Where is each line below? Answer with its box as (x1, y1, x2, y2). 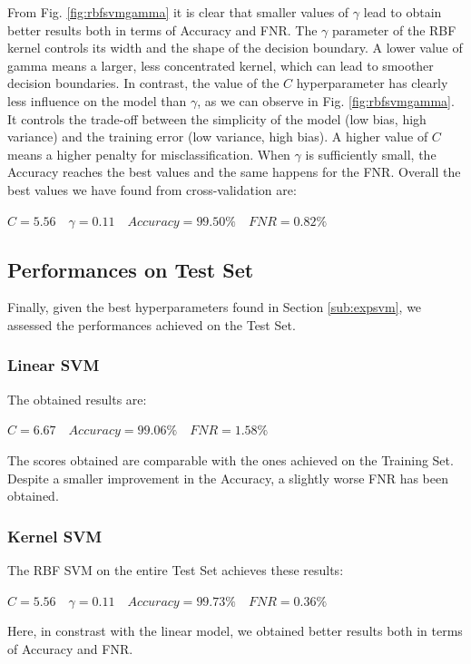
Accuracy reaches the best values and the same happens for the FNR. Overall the (7, 162, 461, 181)
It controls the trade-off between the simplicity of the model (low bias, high (7, 109, 427, 128)
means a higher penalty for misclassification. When (7, 144, 290, 163)
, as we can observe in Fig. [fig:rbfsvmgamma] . (197, 91, 455, 110)
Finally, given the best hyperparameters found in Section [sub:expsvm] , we (7, 298, 422, 317)
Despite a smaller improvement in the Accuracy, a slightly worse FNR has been (7, 468, 449, 487)
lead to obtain (363, 3, 442, 21)
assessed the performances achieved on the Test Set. (7, 315, 296, 334)
